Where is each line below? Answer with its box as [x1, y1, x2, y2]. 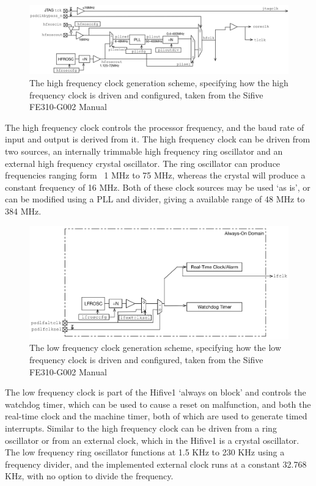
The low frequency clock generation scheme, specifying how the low [29, 341, 282, 354]
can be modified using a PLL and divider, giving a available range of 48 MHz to [5, 193, 305, 205]
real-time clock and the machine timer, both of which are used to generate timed [5, 410, 307, 422]
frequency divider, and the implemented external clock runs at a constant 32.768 [5, 457, 307, 470]
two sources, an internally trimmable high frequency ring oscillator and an [5, 145, 283, 158]
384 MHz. [5, 204, 42, 217]
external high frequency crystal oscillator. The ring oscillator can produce [5, 156, 281, 169]
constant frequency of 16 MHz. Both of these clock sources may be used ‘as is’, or [5, 180, 310, 193]
